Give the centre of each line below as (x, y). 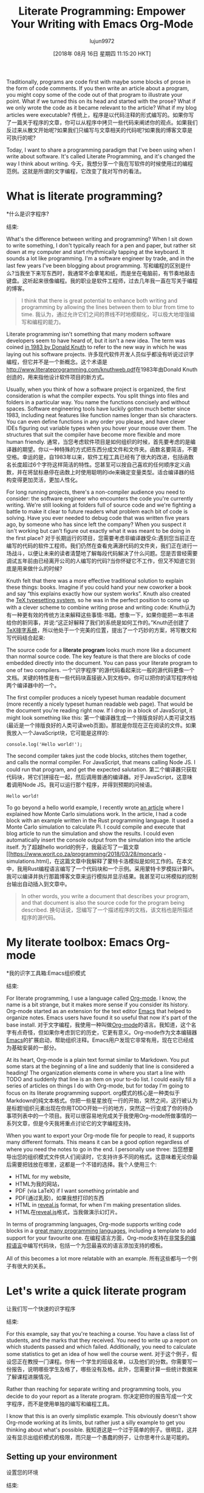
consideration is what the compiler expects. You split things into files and (98, 395)
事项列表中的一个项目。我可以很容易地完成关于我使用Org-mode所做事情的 (99, 1115)
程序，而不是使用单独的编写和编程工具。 (62, 1403)
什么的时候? (47, 568)
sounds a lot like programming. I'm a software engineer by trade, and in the (100, 258)
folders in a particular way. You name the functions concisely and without (98, 402)
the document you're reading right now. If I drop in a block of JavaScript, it (100, 710)
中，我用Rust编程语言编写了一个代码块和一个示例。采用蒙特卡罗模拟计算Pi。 (102, 868)
